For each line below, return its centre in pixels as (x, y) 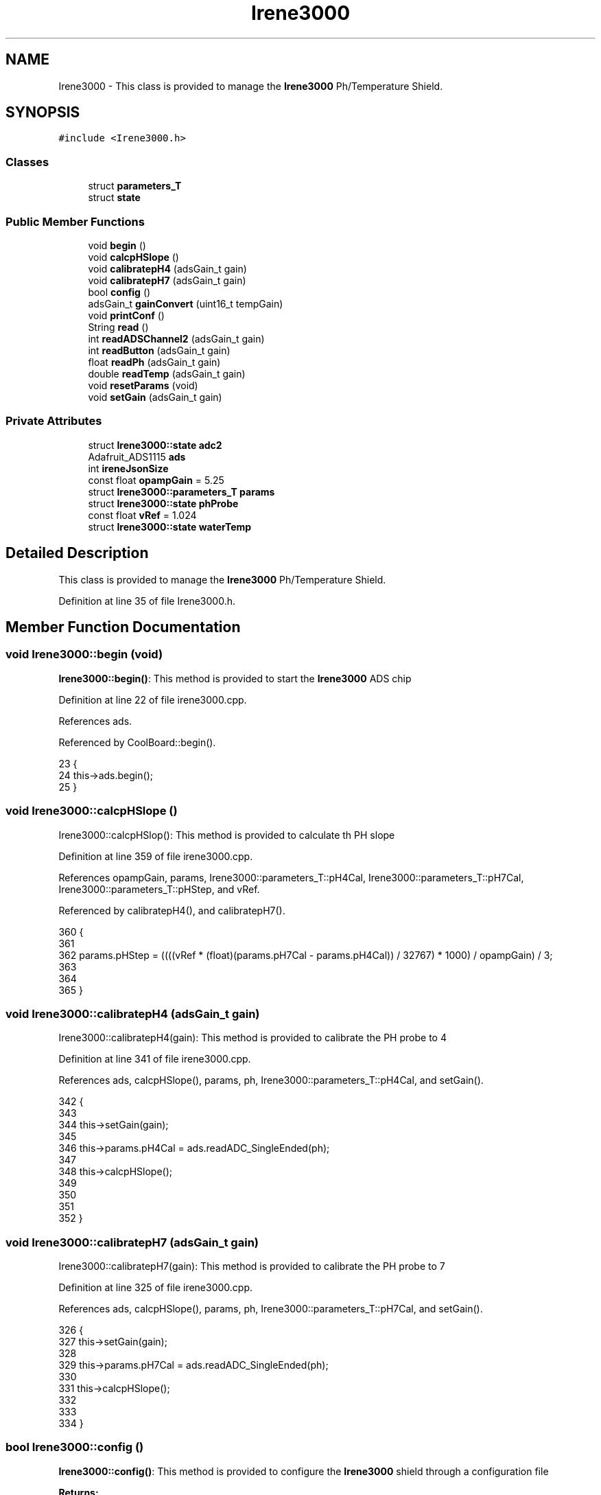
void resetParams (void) (143, 385)
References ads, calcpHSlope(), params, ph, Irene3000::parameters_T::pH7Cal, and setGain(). (271, 1309)
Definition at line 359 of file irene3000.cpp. (156, 856)
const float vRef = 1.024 (142, 515)
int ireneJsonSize (128, 468)
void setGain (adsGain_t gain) (155, 397)
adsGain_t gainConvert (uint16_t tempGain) (186, 303)
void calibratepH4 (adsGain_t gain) (167, 268)
